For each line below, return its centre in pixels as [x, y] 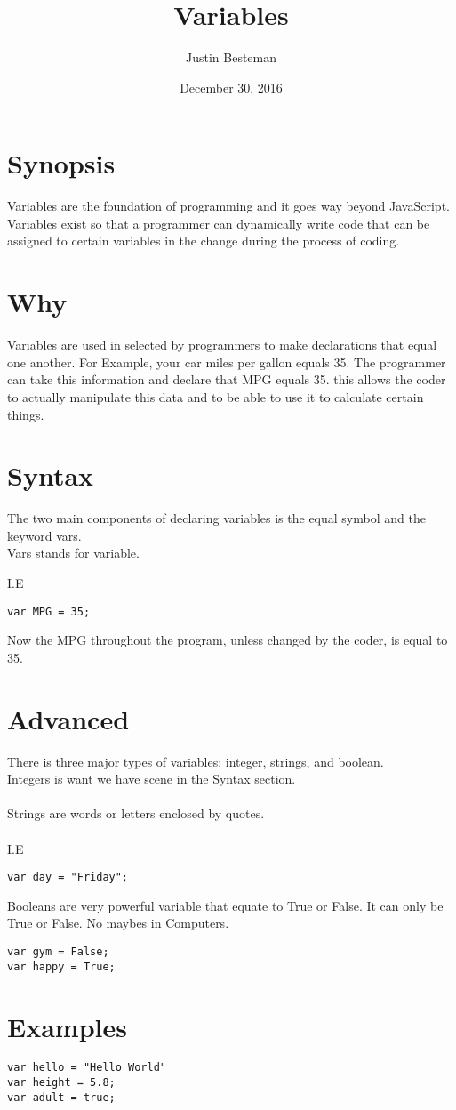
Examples [67, 1026]
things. [26, 414]
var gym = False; [58, 952]
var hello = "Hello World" [87, 1068]
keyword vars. [44, 535]
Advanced [68, 718]
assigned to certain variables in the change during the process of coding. [204, 241]
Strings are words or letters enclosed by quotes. [136, 813]
